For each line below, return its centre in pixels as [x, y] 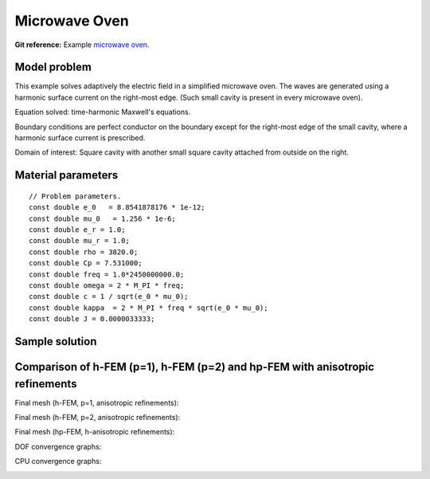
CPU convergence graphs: [58, 461]
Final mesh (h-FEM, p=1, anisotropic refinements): [97, 402]
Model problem [53, 67]
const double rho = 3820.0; [84, 252]
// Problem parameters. [75, 196]
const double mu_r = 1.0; [80, 241]
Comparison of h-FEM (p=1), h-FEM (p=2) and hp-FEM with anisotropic [194, 367]
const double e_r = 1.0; [77, 230]
